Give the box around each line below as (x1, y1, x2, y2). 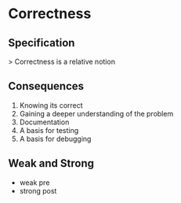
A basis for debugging (19, 134, 92, 143)
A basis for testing (19, 125, 79, 135)
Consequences (8, 79, 85, 93)
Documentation (19, 117, 70, 127)
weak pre (19, 178, 50, 187)
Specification (8, 36, 75, 50)
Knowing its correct (19, 100, 84, 110)
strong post (19, 186, 57, 195)
